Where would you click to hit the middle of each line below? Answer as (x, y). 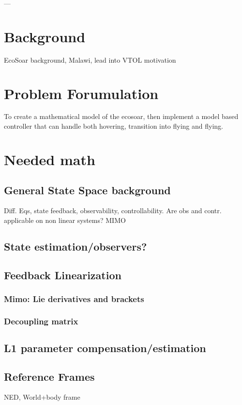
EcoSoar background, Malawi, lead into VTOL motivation (90, 59)
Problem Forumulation (81, 93)
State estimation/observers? (76, 246)
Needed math (50, 159)
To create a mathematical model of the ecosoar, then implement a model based (121, 116)
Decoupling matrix (41, 321)
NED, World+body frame (42, 397)
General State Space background (87, 190)
